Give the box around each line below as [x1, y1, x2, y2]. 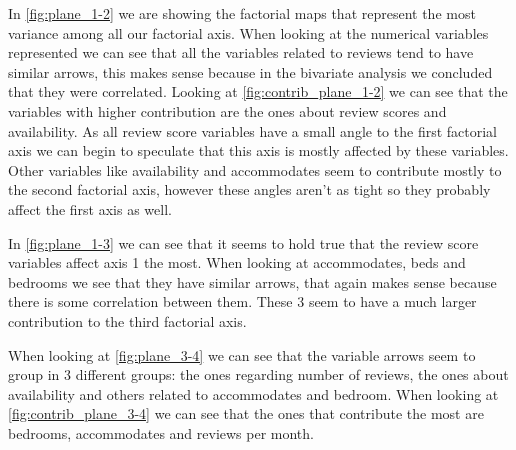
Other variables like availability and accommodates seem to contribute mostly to [8, 159, 502, 180]
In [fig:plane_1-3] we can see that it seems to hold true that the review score [8, 232, 479, 253]
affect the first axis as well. [8, 198, 172, 219]
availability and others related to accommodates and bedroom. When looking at [8, 383, 499, 404]
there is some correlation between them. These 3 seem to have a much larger [8, 291, 477, 312]
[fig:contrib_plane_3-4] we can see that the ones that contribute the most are [8, 403, 484, 424]
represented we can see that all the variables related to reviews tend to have [8, 42, 474, 63]
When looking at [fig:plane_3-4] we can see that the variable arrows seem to [8, 344, 476, 365]
